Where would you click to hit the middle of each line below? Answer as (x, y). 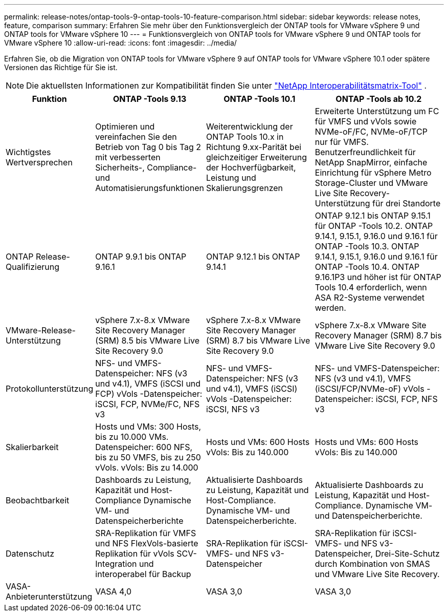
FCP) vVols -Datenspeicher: (149, 394)
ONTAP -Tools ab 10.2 (379, 99)
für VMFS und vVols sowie (366, 121)
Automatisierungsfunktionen (150, 188)
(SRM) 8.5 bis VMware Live (148, 341)
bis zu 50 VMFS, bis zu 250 (148, 457)
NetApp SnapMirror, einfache (371, 162)
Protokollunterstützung (50, 389)
